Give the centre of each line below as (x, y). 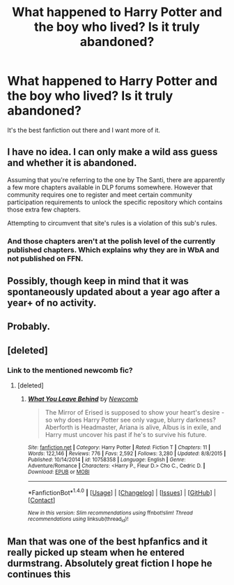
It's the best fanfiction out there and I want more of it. (84, 130)
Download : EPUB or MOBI (58, 472)
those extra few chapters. (44, 209)
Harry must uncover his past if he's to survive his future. (126, 435)
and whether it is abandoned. (72, 163)
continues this (39, 574)
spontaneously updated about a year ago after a (114, 292)
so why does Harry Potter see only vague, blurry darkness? (130, 420)
